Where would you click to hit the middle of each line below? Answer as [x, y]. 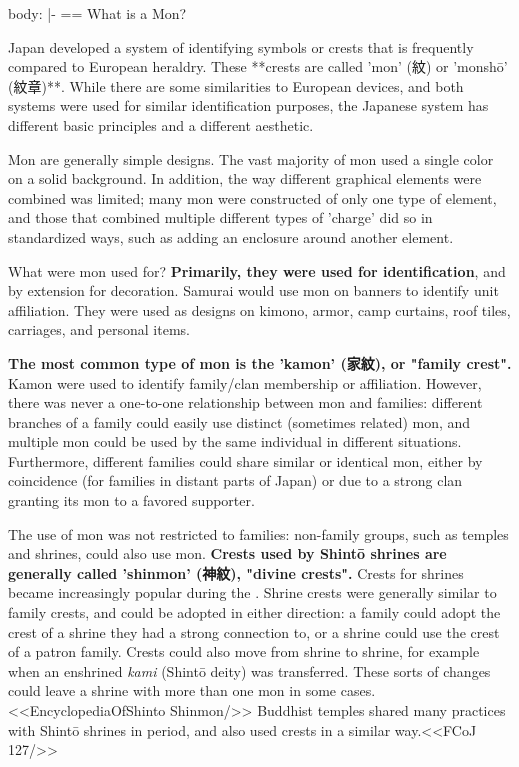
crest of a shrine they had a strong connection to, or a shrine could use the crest [254, 631]
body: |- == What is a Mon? [97, 13]
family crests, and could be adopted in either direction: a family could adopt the [254, 612]
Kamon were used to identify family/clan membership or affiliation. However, [245, 382]
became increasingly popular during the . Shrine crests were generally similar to [252, 592]
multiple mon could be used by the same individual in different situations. [235, 441]
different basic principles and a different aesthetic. [161, 124]
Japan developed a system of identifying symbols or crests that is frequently [241, 46]
